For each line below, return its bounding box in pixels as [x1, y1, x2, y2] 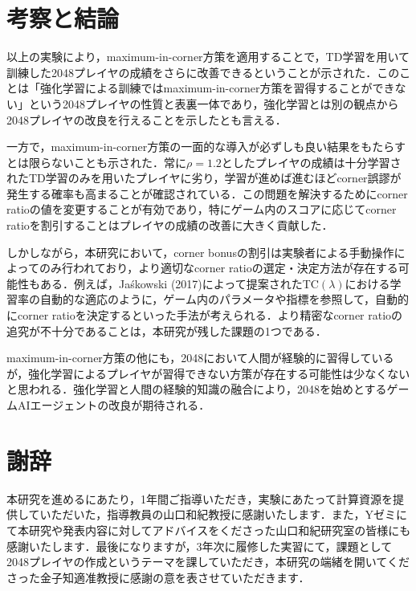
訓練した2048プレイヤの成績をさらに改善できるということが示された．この [6, 63, 400, 80]
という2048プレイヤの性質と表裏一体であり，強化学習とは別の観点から [28, 95, 399, 112]
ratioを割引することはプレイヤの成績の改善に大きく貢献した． [6, 217, 333, 234]
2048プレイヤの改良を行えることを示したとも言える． [6, 111, 287, 128]
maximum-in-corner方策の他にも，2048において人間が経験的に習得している [6, 349, 394, 366]
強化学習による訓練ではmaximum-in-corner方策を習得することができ [39, 79, 395, 96]
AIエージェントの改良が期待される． [17, 397, 210, 413]
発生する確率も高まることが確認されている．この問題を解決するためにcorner [6, 185, 408, 202]
